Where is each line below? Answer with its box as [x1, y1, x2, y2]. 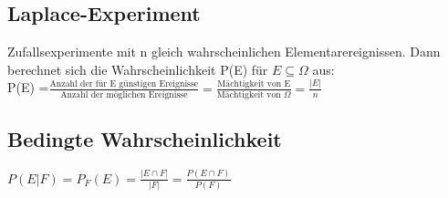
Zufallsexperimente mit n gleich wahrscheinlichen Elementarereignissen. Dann [7, 42, 441, 61]
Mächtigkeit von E [217, 79, 291, 89]
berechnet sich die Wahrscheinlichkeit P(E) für [7, 59, 268, 78]
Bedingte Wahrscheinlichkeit [7, 125, 282, 153]
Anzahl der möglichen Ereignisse [60, 90, 188, 100]
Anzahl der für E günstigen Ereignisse [49, 79, 199, 89]
